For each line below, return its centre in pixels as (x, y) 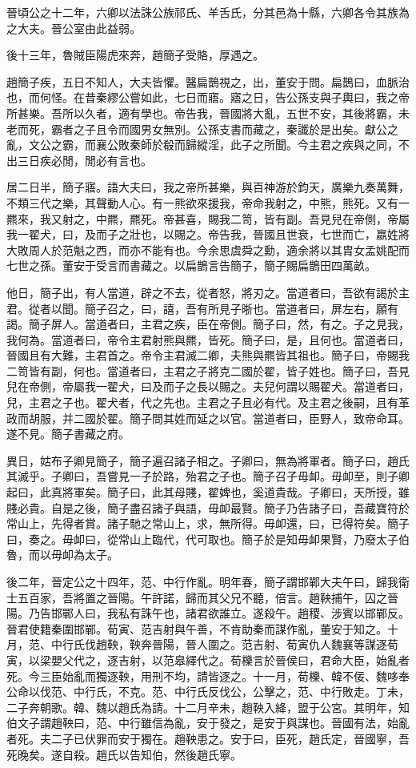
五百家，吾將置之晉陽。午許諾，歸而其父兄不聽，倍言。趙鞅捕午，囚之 (202, 597)
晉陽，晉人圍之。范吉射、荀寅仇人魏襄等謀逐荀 (275, 644)
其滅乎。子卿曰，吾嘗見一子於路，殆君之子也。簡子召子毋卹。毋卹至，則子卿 (208, 476)
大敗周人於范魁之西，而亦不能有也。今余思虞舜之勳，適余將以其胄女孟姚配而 (208, 249)
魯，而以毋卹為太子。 (62, 555)
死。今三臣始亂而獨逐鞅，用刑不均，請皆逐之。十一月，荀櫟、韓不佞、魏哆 (202, 676)
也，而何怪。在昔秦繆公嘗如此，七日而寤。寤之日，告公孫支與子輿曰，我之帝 (208, 97)
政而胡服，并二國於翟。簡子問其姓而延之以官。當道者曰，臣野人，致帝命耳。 (208, 418)
